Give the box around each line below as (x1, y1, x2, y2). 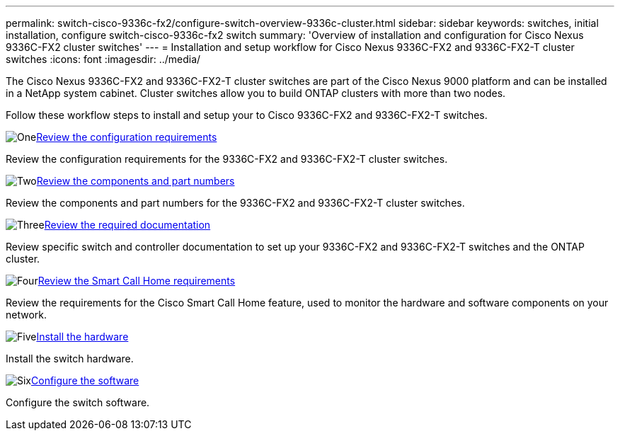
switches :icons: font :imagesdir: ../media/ (6, 53, 201, 65)
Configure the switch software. (6, 396, 150, 408)
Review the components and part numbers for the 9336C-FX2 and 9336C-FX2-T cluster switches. (6, 197, 465, 209)
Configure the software (31, 374, 139, 386)
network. (6, 309, 47, 321)
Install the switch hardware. (6, 352, 134, 365)
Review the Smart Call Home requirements (38, 275, 236, 287)
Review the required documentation (44, 219, 211, 231)
